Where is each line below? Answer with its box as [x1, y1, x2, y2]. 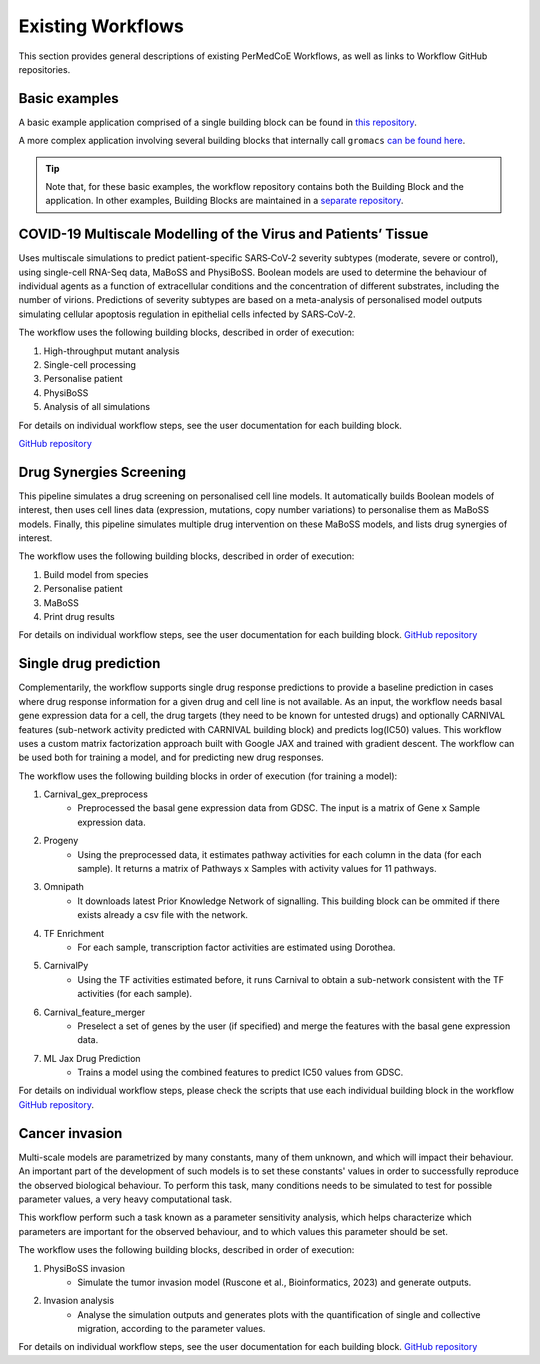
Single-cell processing [43, 359, 137, 371]
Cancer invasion [18, 1125, 123, 1142]
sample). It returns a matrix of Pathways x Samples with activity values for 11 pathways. [77, 863, 437, 875]
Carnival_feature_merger [43, 1006, 146, 1018]
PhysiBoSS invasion [43, 1262, 125, 1274]
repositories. [18, 63, 71, 75]
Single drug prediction [18, 655, 161, 672]
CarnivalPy [43, 960, 89, 972]
